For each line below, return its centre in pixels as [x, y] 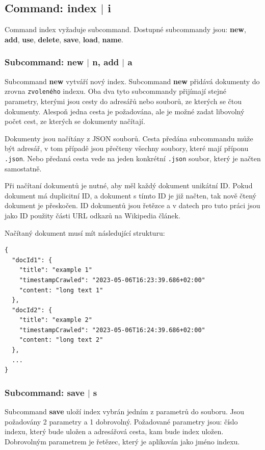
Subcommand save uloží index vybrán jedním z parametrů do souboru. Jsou [124, 411]
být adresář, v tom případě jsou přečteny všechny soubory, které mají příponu [127, 148]
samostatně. [23, 168]
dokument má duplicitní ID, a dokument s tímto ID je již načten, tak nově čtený [130, 195]
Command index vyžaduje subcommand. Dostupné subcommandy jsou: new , [125, 29]
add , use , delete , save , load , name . [64, 39]
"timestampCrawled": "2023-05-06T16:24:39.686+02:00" [112, 330]
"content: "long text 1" [61, 290]
